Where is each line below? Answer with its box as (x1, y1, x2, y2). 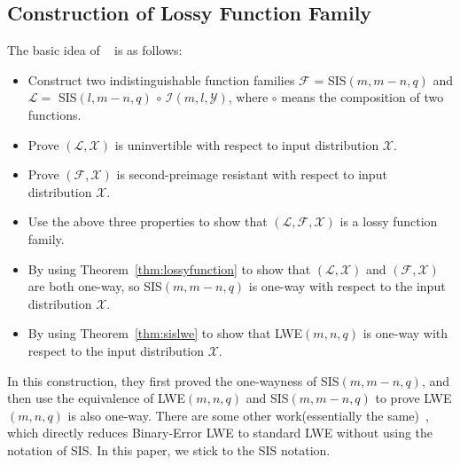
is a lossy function (339, 212, 438, 231)
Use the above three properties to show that (27, 212, 268, 231)
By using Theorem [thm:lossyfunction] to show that (27, 259, 311, 278)
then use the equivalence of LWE (7, 389, 186, 407)
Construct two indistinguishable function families (27, 70, 295, 89)
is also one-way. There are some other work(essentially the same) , (67, 406, 429, 424)
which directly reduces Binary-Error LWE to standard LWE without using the (7, 423, 433, 442)
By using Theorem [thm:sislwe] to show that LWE (27, 324, 303, 343)
